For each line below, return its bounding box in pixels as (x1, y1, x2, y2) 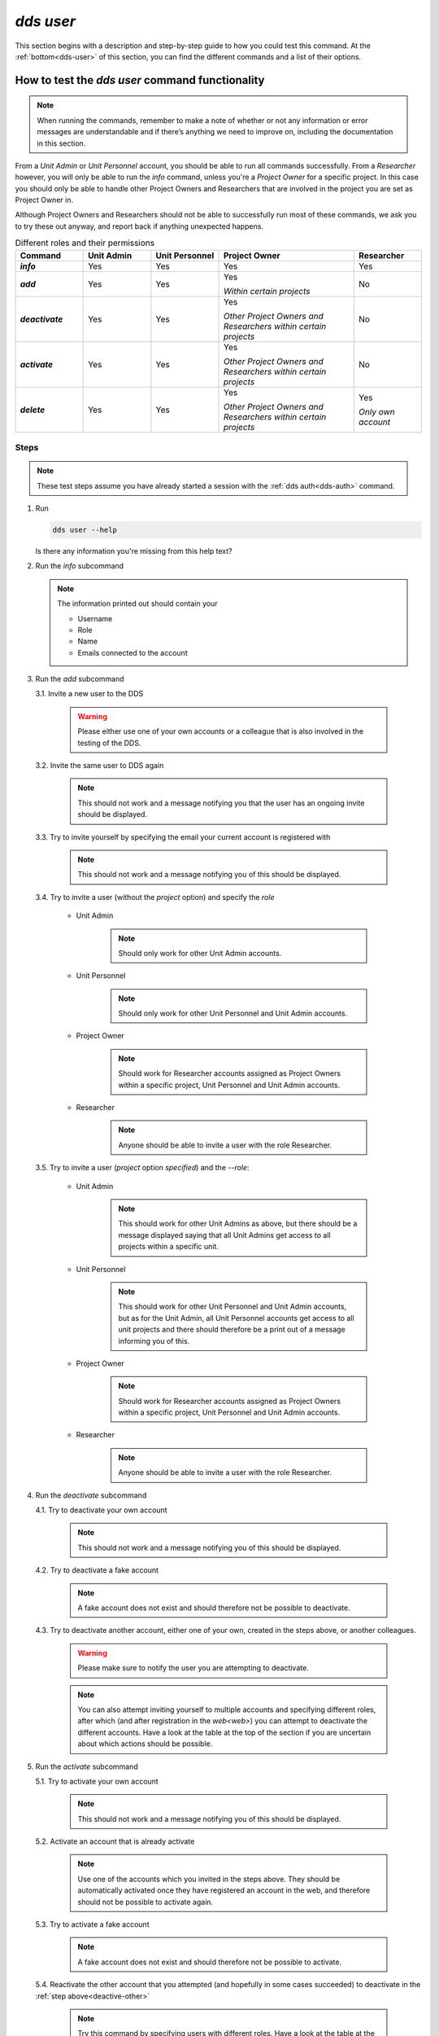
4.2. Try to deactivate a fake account (35, 1565, 159, 1575)
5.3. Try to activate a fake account (35, 1920, 150, 1929)
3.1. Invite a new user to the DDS (35, 689, 144, 699)
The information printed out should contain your (57, 599, 218, 608)
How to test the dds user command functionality (15, 73, 265, 87)
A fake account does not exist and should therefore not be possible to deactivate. (77, 1603, 350, 1613)
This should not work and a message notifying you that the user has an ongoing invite (77, 798, 365, 808)
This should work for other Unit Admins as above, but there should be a (118, 1218, 358, 1229)
